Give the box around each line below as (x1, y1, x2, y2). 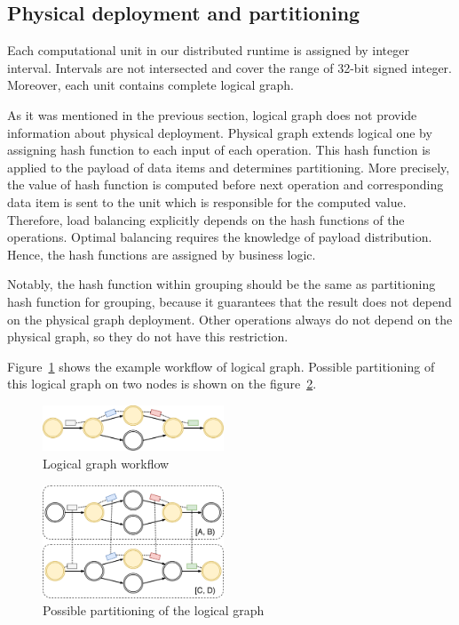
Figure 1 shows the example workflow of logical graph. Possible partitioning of (7, 357, 435, 375)
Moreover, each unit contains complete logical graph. (7, 76, 294, 94)
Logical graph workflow (43, 453, 170, 472)
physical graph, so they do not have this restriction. (7, 327, 289, 346)
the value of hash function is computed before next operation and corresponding (7, 175, 444, 194)
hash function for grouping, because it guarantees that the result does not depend (7, 292, 452, 310)
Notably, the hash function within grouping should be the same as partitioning (7, 275, 436, 293)
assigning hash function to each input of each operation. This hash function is (7, 140, 431, 159)
